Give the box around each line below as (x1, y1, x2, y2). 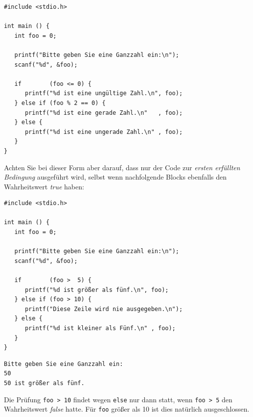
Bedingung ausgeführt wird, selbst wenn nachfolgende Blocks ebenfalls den (4, 172, 227, 182)
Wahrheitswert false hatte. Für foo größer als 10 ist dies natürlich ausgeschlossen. (4, 404, 250, 414)
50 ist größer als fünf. (4, 379, 85, 387)
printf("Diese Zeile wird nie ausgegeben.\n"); (24, 305, 183, 313)
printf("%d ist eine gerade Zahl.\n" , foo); (24, 109, 183, 116)
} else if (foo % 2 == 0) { (14, 99, 106, 106)
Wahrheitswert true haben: (4, 181, 84, 191)
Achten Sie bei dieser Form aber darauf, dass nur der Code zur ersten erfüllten (4, 162, 240, 172)
